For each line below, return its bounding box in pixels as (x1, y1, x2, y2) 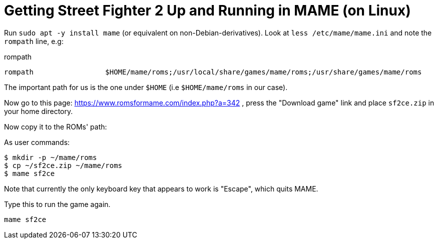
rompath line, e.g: (4, 36, 64, 45)
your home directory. (4, 106, 73, 115)
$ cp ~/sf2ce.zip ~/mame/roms (4, 161, 123, 169)
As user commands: (4, 137, 70, 146)
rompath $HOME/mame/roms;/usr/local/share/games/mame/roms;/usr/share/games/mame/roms (4, 67, 422, 76)
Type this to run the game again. (4, 199, 111, 208)
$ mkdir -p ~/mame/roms (4, 153, 97, 161)
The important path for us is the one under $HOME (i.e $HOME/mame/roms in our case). (4, 82, 288, 91)
